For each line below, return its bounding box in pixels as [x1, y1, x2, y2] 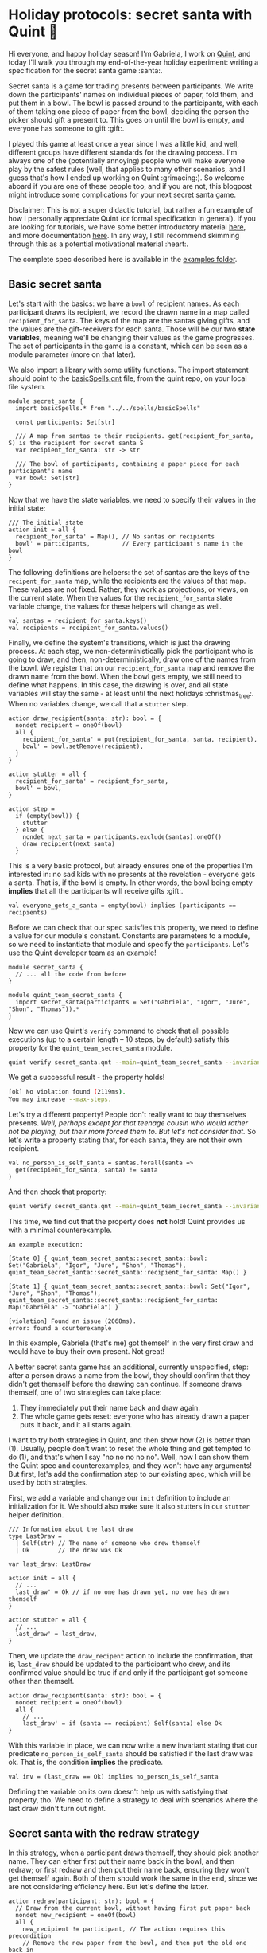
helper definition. [8, 1510, 64, 1520]
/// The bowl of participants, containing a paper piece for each [15, 460, 240, 468]
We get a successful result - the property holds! [8, 1073, 165, 1082]
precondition [8, 1931, 52, 1940]
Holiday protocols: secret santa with [8, 6, 253, 24]
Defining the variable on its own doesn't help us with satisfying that [8, 1787, 229, 1797]
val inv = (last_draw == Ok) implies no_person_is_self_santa [8, 1773, 219, 1781]
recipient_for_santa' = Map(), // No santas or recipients [15, 532, 215, 541]
